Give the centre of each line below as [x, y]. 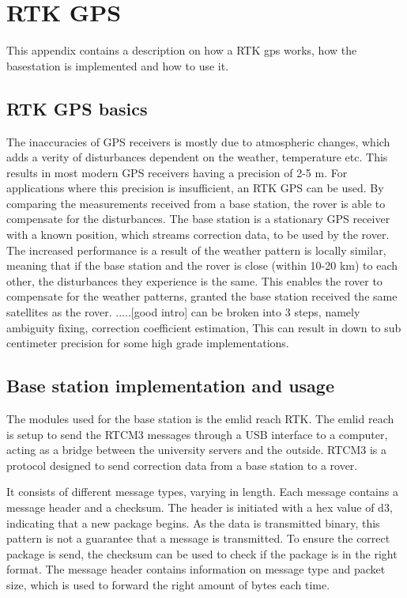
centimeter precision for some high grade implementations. [148, 343]
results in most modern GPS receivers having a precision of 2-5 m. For [177, 172]
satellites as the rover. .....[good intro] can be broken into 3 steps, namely [183, 312]
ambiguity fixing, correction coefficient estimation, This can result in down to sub [204, 327]
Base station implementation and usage [170, 386]
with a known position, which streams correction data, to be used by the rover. [198, 235]
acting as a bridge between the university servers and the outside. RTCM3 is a [197, 450]
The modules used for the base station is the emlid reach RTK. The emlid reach [200, 419]
